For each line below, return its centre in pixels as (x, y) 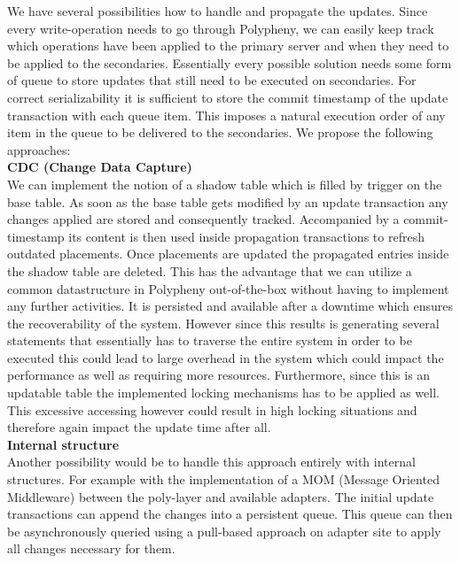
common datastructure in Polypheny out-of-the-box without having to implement (228, 288)
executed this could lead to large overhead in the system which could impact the (226, 357)
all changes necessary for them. (91, 548)
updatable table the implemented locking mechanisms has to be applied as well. (223, 393)
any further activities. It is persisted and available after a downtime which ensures (230, 306)
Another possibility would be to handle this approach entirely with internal (211, 462)
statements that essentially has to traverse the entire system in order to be (210, 340)
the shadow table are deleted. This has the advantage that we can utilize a (210, 270)
